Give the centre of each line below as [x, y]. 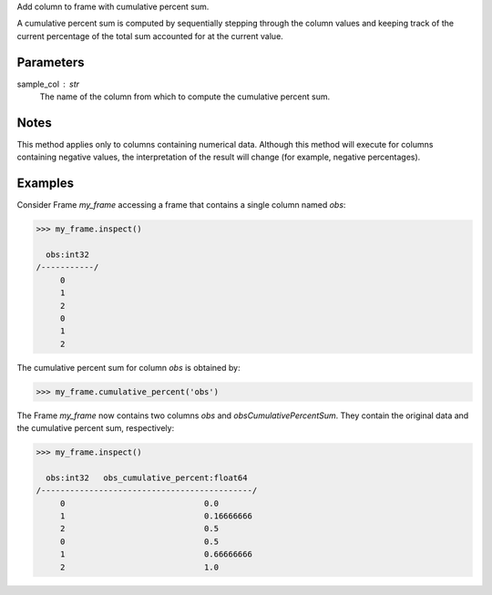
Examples [46, 184]
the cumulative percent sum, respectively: [96, 428]
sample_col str [48, 84]
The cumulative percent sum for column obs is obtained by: [128, 367]
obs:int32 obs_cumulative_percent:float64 [147, 477]
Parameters [51, 62]
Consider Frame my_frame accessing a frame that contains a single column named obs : [181, 205]
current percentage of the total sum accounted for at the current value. [150, 36]
